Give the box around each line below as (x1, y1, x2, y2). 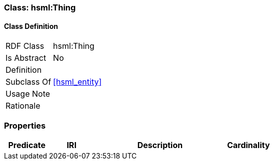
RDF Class (5, 41, 44, 51)
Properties (4, 120, 46, 131)
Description (137, 140, 183, 150)
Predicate (8, 140, 45, 150)
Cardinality (227, 140, 270, 150)
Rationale (5, 101, 40, 111)
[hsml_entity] (53, 77, 102, 87)
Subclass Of (5, 77, 51, 87)
